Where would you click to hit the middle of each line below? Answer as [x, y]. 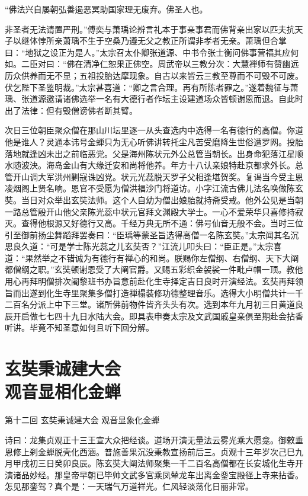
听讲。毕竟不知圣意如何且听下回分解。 [79, 327]
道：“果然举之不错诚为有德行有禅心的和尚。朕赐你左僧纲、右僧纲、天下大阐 [152, 257]
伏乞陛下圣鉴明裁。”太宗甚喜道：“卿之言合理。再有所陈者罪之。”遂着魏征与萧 [152, 87]
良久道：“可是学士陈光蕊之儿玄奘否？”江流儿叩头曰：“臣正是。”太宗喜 [147, 246]
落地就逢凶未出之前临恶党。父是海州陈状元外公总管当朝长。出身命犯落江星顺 [154, 153]
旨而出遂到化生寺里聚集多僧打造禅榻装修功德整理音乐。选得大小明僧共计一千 [154, 292]
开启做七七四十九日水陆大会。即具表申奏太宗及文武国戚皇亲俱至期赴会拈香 [158, 316]
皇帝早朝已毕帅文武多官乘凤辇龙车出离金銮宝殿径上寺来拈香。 [183, 474]
